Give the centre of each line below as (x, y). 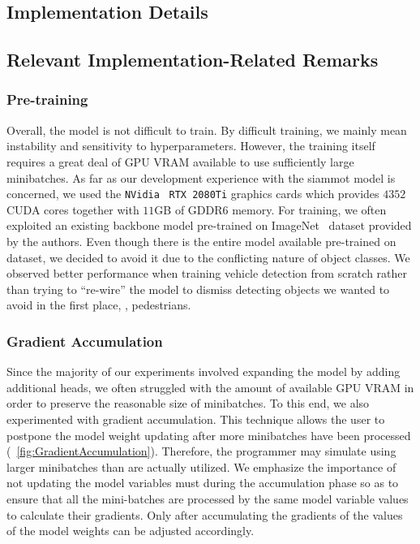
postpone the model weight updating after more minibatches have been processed (209, 435)
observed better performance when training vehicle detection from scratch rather (207, 273)
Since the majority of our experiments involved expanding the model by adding (204, 371)
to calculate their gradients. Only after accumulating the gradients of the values (205, 514)
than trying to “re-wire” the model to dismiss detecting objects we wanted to (198, 289)
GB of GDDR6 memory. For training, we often (270, 209)
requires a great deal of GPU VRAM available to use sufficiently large (180, 161)
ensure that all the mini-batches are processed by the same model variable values (208, 498)
